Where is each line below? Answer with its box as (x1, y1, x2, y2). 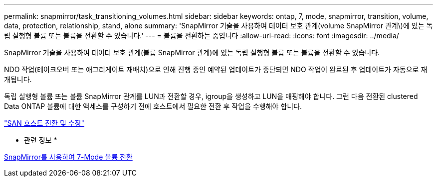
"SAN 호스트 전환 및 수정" (4, 119, 85, 127)
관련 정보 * (24, 136, 57, 144)
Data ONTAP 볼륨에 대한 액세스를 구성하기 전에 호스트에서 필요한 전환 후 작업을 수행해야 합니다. (4, 102, 302, 110)
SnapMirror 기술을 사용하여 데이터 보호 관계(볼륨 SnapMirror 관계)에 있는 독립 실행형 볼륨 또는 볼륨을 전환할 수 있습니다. (4, 48, 380, 57)
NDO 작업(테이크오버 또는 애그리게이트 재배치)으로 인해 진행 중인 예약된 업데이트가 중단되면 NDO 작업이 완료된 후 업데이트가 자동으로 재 (4, 65, 428, 74)
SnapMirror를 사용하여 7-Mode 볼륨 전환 (4, 153, 133, 161)
